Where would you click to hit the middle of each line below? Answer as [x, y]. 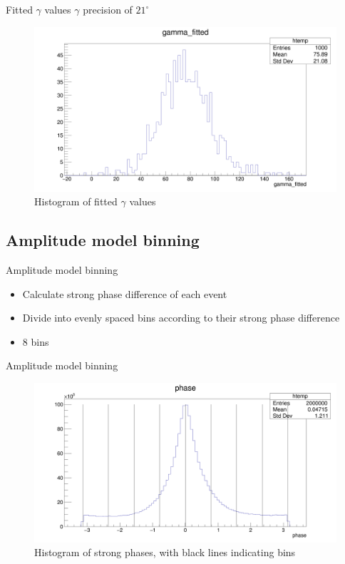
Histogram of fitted [76, 201]
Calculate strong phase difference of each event [125, 293]
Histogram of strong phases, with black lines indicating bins [165, 552]
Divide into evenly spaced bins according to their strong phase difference [181, 318]
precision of [108, 9]
